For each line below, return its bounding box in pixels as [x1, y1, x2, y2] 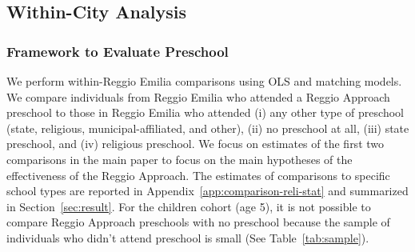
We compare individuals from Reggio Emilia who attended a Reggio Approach [6, 88, 390, 105]
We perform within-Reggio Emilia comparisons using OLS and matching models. [6, 73, 402, 89]
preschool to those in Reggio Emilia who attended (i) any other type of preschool [6, 104, 404, 121]
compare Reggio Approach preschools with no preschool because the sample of [6, 214, 390, 230]
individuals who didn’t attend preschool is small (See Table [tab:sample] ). [6, 229, 369, 246]
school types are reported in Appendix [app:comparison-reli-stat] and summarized [6, 182, 409, 199]
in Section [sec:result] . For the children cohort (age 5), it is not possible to [6, 198, 371, 214]
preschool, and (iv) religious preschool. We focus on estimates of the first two [6, 135, 385, 152]
